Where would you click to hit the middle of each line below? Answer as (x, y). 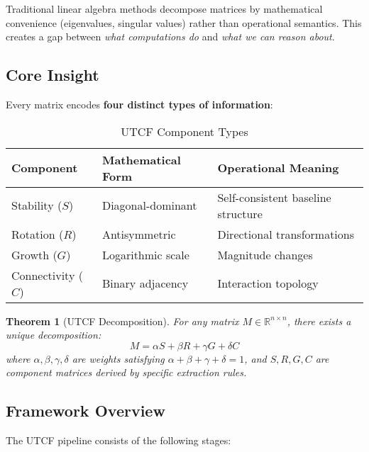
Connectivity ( (47, 275)
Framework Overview (86, 411)
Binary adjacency (145, 283)
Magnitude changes (265, 254)
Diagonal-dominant (149, 205)
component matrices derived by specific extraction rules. (126, 372)
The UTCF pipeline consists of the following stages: (119, 440)
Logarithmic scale (145, 254)
